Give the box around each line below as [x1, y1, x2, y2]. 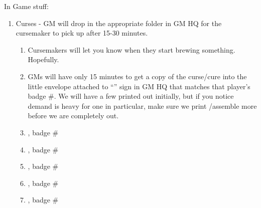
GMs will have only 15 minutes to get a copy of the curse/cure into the [28, 71, 247, 81]
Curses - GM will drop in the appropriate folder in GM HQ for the [16, 18, 222, 28]
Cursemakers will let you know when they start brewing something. [28, 44, 235, 55]
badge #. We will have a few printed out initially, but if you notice [28, 91, 234, 101]
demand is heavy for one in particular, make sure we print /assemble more [28, 100, 257, 111]
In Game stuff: [4, 1, 49, 11]
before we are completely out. [28, 110, 119, 121]
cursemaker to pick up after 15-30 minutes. [16, 28, 148, 38]
